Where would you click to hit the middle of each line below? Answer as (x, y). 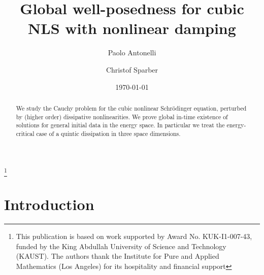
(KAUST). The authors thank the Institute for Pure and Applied (118, 256)
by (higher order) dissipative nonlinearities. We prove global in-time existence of (122, 116)
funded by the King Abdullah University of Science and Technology (121, 246)
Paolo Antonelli (132, 53)
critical (25, 133)
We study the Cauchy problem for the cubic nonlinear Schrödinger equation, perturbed (131, 108)
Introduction (49, 204)
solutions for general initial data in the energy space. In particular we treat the (120, 125)
